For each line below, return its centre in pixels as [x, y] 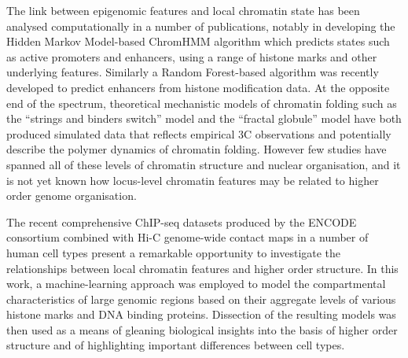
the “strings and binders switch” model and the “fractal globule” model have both [204, 118]
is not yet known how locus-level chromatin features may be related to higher [193, 180]
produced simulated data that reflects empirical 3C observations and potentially [199, 133]
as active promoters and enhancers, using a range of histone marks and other [192, 56]
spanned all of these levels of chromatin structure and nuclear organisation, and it [204, 164]
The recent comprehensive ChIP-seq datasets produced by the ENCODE [182, 221]
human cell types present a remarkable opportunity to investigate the [174, 252]
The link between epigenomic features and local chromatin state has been [183, 10]
